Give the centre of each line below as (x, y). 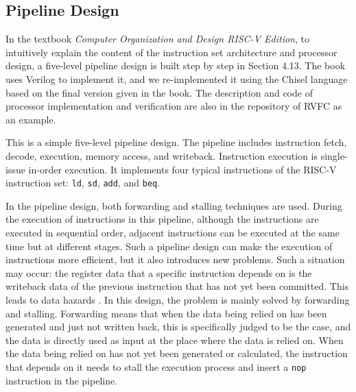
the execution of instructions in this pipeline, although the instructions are (162, 219)
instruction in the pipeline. (62, 380)
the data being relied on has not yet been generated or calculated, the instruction (177, 353)
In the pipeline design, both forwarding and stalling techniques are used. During (174, 205)
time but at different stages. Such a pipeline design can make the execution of (169, 246)
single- (334, 155)
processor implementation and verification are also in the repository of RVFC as (174, 106)
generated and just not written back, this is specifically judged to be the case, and (178, 327)
